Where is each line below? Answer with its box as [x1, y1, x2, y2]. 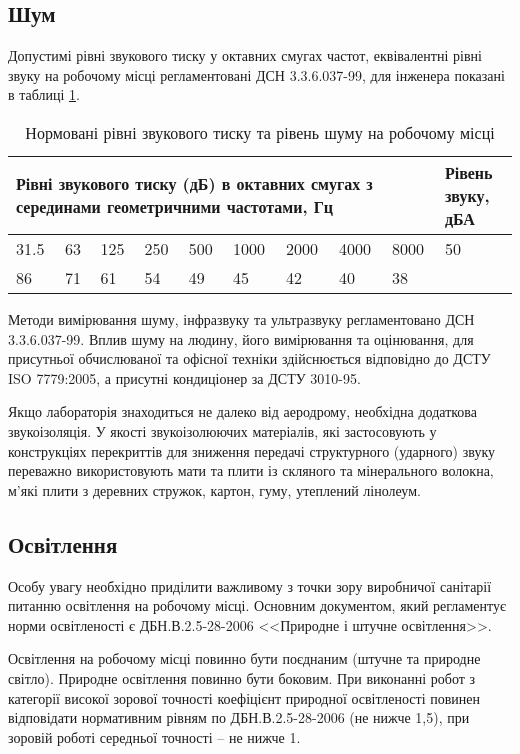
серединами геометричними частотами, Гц [16, 195, 334, 219]
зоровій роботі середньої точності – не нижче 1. [8, 726, 301, 747]
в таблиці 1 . [8, 84, 80, 105]
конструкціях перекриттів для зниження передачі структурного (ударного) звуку [8, 440, 495, 461]
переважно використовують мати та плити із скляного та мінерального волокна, [8, 460, 494, 481]
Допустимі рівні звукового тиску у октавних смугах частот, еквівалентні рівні [8, 45, 482, 66]
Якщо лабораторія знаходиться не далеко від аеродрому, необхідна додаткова [8, 401, 477, 422]
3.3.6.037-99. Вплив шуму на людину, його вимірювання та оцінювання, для [8, 328, 474, 349]
